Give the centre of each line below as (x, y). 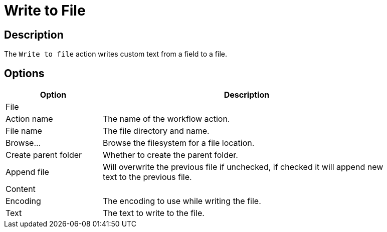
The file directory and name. (156, 131)
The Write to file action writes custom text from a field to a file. (116, 54)
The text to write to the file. (154, 213)
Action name (29, 119)
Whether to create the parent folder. (170, 155)
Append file (27, 172)
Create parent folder (44, 155)
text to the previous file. (147, 177)
